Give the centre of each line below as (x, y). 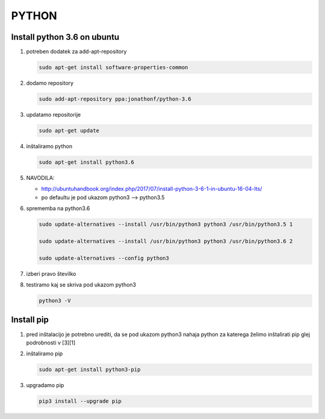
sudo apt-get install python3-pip (90, 370)
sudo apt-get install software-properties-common (113, 67)
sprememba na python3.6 (58, 208)
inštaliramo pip (45, 354)
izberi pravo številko (51, 273)
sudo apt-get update (69, 130)
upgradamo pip (45, 385)
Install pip (30, 320)
